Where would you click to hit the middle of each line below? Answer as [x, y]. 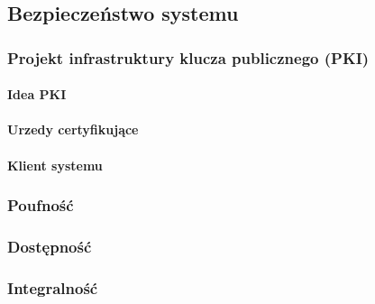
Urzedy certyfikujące [73, 129]
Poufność [41, 205]
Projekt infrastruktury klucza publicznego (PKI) [188, 57]
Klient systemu [55, 165]
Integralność [53, 287]
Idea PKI [37, 94]
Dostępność [50, 246]
